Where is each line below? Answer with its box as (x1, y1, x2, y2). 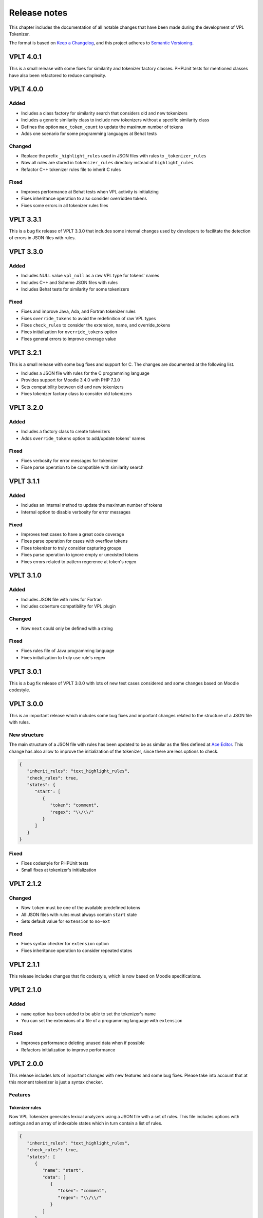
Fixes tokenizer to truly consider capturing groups (21, 545, 122, 551)
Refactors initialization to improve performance (21, 1047, 115, 1052)
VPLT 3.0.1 (9, 667, 41, 676)
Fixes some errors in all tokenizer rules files (21, 202, 109, 208)
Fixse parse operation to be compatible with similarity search (21, 464, 144, 470)
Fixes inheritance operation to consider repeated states (21, 948, 132, 953)
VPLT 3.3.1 (9, 215, 41, 224)
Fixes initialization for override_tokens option (21, 329, 117, 335)
